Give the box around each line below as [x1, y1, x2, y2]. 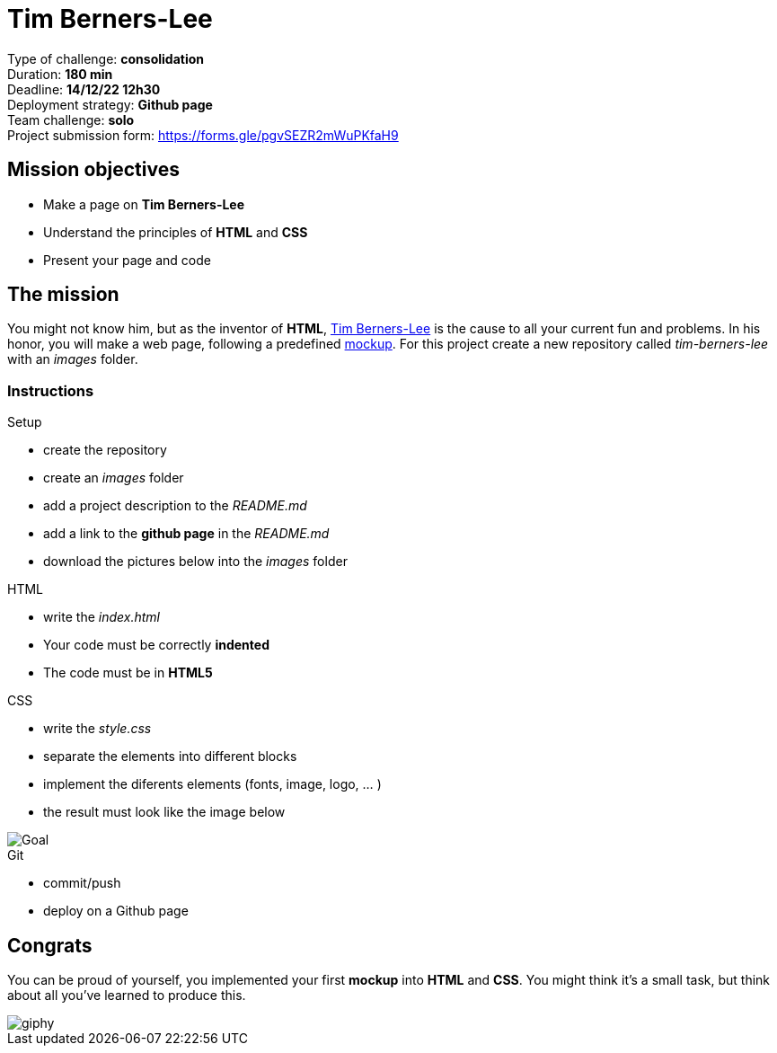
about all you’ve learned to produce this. [7, 987, 246, 1004]
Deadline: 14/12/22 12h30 [7, 81, 161, 97]
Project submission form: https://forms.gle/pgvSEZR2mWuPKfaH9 [7, 127, 399, 143]
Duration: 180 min [7, 66, 113, 82]
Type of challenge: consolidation [7, 50, 205, 66]
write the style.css [43, 721, 152, 737]
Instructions [7, 381, 94, 400]
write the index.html [43, 609, 160, 625]
